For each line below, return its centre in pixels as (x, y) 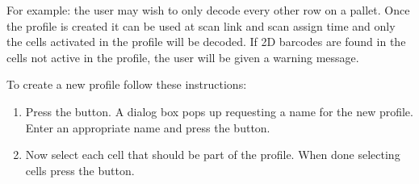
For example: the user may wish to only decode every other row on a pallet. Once (208, 10)
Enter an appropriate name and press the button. (148, 127)
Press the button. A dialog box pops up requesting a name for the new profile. (219, 111)
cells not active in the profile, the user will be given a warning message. (183, 57)
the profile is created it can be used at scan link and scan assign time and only (201, 25)
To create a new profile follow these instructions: (127, 84)
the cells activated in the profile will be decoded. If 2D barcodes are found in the (206, 42)
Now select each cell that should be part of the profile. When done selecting (213, 155)
